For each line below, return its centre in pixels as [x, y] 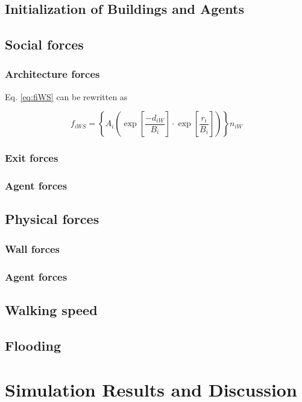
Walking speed [51, 309]
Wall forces [33, 248]
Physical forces [52, 219]
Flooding [33, 345]
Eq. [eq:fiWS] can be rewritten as [66, 96]
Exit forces [32, 158]
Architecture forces [52, 74]
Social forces [44, 44]
